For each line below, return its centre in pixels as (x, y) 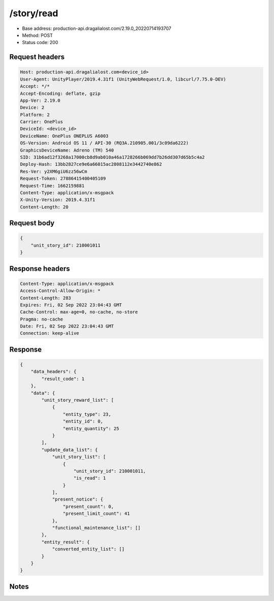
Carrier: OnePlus (42, 122)
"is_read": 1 (90, 478)
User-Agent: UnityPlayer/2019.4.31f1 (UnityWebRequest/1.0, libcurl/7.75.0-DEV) (123, 79)
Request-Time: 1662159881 (52, 186)
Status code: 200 (40, 43)
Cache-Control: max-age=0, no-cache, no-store (79, 312)
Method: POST (38, 35)
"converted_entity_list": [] (88, 549)
